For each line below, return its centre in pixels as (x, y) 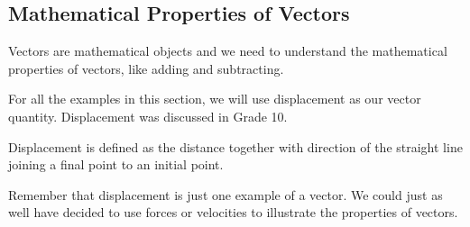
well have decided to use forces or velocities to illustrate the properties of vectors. (233, 212)
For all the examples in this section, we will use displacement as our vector (215, 99)
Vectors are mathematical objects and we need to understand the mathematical (228, 51)
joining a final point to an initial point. (116, 164)
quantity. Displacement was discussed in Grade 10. (148, 116)
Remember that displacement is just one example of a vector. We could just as (226, 194)
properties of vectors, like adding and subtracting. (146, 68)
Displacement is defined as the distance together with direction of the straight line (235, 146)
